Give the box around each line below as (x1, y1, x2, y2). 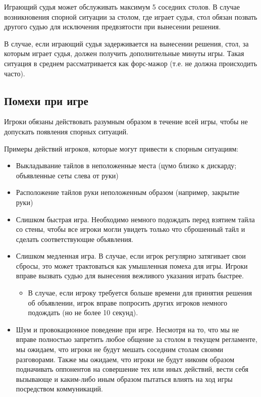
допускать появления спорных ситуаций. (4, 126, 129, 136)
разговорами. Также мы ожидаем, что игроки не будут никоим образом (16, 354, 235, 364)
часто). (4, 68, 25, 78)
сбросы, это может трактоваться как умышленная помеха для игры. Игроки (16, 260, 248, 271)
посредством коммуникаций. (16, 383, 103, 394)
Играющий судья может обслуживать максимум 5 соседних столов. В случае (4, 2, 240, 12)
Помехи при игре (4, 92, 88, 108)
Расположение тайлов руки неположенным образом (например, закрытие (16, 187, 240, 197)
